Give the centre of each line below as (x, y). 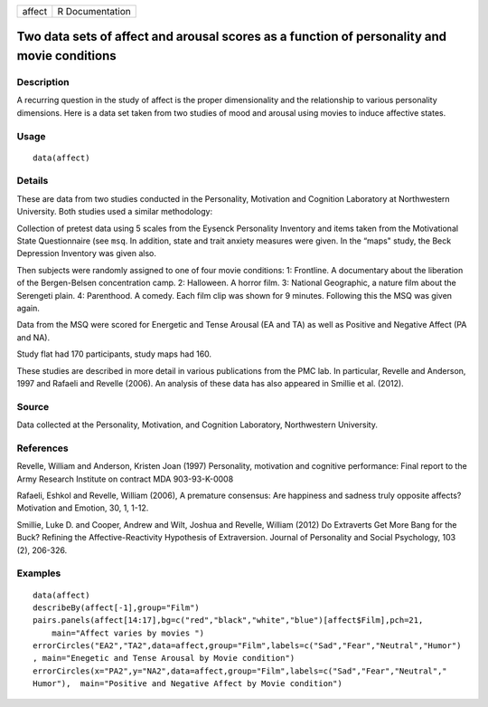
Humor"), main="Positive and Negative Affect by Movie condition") (188, 684)
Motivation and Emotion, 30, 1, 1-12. (83, 508)
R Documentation (94, 11)
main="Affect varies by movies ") (128, 633)
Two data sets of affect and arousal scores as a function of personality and (232, 37)
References (42, 448)
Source (33, 406)
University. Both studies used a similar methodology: (114, 212)
